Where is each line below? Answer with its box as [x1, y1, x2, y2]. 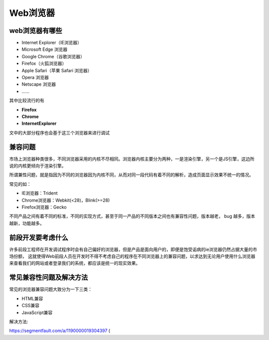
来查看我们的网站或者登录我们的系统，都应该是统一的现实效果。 [9, 260, 140, 266]
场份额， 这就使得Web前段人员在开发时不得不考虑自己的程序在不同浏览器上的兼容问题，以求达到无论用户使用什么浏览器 [9, 253, 256, 259]
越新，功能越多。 [9, 220, 44, 226]
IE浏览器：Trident [21, 190, 58, 196]
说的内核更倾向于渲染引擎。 [9, 163, 66, 169]
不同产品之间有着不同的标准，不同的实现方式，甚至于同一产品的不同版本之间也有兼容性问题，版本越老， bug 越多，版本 [9, 213, 256, 219]
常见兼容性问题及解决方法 [9, 273, 88, 282]
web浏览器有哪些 [9, 26, 62, 35]
